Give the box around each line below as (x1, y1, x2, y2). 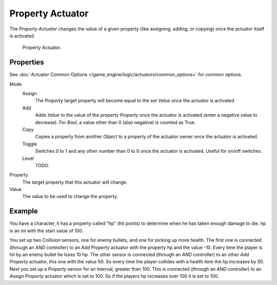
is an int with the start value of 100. (9, 227, 84, 234)
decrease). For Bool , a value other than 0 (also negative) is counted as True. (35, 119, 196, 126)
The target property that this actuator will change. (22, 179, 128, 185)
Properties (9, 58, 44, 67)
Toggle (22, 140, 37, 147)
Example (9, 207, 38, 216)
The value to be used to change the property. (22, 193, 118, 200)
